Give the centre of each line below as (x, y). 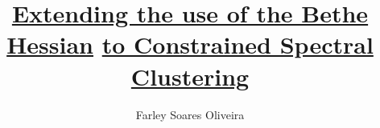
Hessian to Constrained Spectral (190, 44)
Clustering (190, 76)
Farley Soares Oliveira (190, 114)
